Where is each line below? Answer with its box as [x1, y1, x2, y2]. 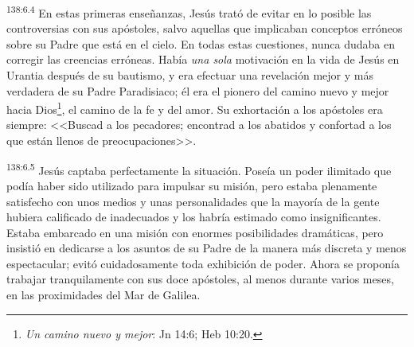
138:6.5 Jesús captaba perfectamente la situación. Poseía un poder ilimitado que [6, 159, 392, 178]
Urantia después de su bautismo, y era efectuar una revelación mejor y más [6, 67, 373, 84]
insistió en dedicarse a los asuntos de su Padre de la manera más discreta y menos [6, 240, 407, 256]
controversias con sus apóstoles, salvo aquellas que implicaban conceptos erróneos [6, 20, 403, 37]
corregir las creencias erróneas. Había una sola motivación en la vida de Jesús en [6, 51, 400, 68]
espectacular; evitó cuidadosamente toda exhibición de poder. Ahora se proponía [6, 255, 400, 271]
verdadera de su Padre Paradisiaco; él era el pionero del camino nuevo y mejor [6, 82, 389, 99]
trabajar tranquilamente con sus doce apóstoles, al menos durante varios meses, [6, 271, 394, 287]
